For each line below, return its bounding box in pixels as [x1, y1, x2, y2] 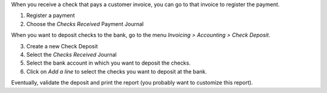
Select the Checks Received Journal [26, 51, 117, 58]
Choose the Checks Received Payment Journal [26, 20, 144, 27]
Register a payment [26, 12, 75, 19]
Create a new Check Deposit [26, 42, 98, 50]
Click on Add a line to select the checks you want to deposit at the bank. [26, 68, 207, 75]
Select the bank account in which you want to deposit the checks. [26, 59, 191, 66]
